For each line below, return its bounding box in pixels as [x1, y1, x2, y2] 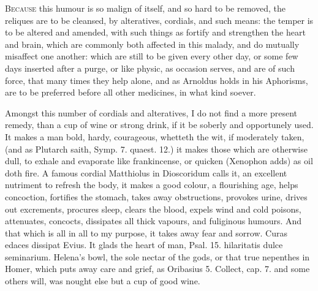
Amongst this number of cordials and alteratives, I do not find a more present [5, 106, 297, 119]
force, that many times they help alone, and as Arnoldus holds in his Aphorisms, [5, 74, 308, 86]
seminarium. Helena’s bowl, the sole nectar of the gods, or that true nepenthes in [5, 250, 310, 263]
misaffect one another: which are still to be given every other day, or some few [5, 50, 298, 62]
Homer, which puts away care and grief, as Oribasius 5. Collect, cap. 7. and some [5, 262, 310, 275]
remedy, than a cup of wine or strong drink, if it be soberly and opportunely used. [5, 118, 314, 131]
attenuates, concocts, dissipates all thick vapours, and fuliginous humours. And [5, 214, 302, 227]
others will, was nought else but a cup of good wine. [5, 274, 200, 287]
